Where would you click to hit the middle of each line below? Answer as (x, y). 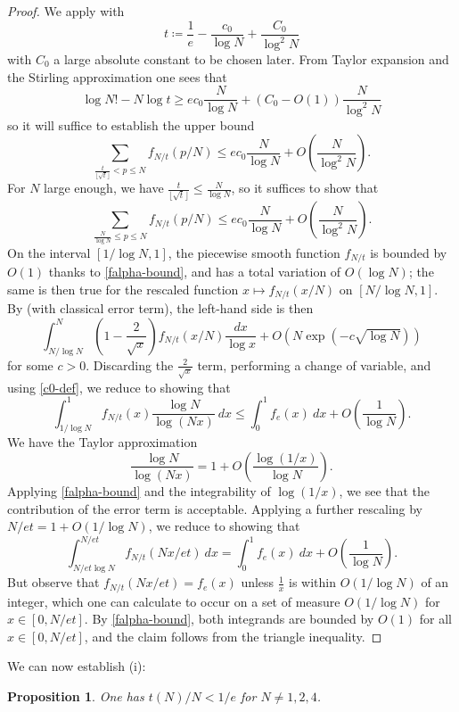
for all (435, 619)
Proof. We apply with (66, 11)
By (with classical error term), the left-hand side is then (160, 308)
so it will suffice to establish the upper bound (131, 124)
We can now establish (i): (77, 666)
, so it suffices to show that (305, 188)
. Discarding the (130, 364)
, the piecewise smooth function (254, 252)
